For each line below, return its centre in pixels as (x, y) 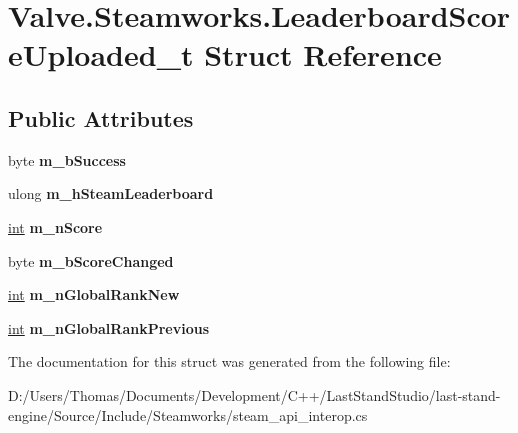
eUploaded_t (101, 54)
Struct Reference (323, 54)
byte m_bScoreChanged (91, 260)
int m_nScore (55, 226)
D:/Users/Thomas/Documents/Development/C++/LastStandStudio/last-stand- (254, 394)
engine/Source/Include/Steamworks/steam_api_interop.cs (188, 414)
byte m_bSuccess (67, 159)
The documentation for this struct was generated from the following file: (229, 361)
